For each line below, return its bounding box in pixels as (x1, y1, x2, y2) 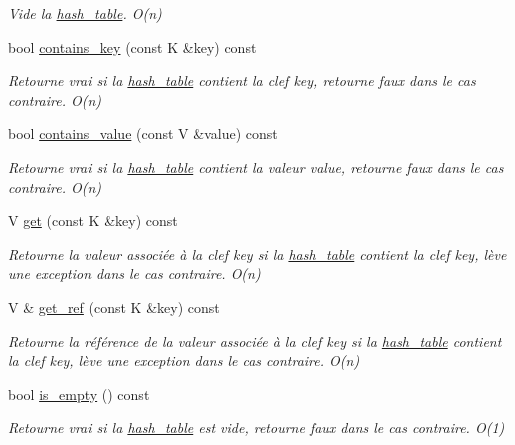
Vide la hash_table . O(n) (8, 3, 162, 23)
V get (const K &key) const (8, 210, 178, 231)
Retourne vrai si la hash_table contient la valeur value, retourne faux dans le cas (8, 156, 504, 177)
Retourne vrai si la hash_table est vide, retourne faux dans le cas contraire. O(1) (8, 417, 505, 438)
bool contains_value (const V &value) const (8, 123, 278, 144)
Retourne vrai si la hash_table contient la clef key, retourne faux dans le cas (8, 70, 476, 91)
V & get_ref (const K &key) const (8, 296, 220, 317)
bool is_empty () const (8, 383, 150, 404)
